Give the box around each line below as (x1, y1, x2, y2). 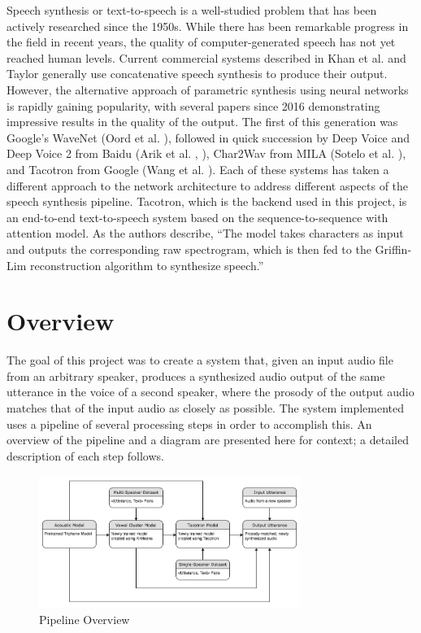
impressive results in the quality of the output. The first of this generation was (7, 113, 398, 130)
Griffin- (375, 240, 412, 257)
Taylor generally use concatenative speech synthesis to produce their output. (7, 65, 388, 82)
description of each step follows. (7, 447, 164, 464)
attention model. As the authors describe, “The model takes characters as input (7, 225, 404, 242)
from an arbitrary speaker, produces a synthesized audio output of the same (7, 367, 385, 384)
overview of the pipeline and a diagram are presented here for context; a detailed (7, 431, 409, 448)
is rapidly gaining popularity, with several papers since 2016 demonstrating (7, 97, 380, 114)
